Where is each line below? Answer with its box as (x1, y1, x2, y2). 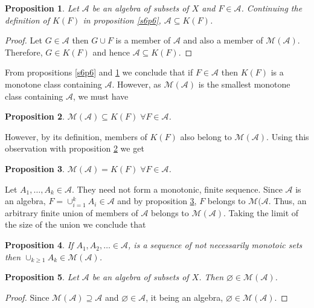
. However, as (112, 77, 161, 90)
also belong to (180, 130, 232, 143)
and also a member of (183, 34, 263, 47)
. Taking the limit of (223, 206, 299, 219)
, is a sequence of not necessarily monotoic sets (128, 239, 303, 251)
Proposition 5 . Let (5, 271, 79, 283)
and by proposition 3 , (117, 194, 197, 207)
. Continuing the (241, 2, 303, 14)
